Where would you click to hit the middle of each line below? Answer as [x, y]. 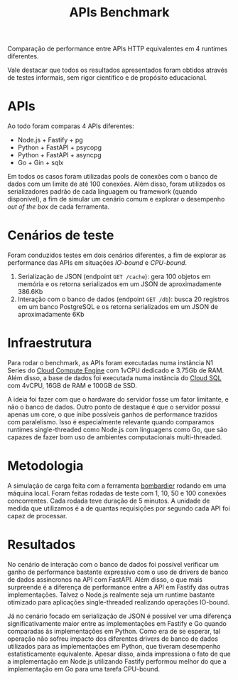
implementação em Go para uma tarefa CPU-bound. [84, 669]
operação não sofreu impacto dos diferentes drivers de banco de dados [113, 639]
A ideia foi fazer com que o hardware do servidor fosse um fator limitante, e [118, 399]
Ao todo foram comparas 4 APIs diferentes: [71, 126]
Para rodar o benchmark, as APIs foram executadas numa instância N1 [110, 363]
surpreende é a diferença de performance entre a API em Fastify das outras [118, 587]
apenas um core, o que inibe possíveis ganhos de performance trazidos [113, 414]
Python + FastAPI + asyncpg [59, 155]
